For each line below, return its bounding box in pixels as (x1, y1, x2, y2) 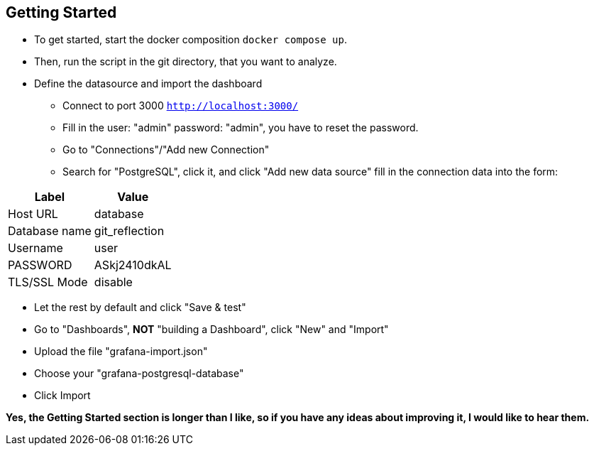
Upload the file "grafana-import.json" (34, 345, 208, 358)
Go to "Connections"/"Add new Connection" (62, 143, 270, 156)
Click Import (34, 389, 91, 402)
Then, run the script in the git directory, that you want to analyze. (34, 55, 337, 68)
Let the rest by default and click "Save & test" (34, 301, 246, 314)
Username (8, 241, 63, 256)
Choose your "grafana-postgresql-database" (34, 367, 244, 380)
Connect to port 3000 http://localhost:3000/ (62, 99, 299, 112)
